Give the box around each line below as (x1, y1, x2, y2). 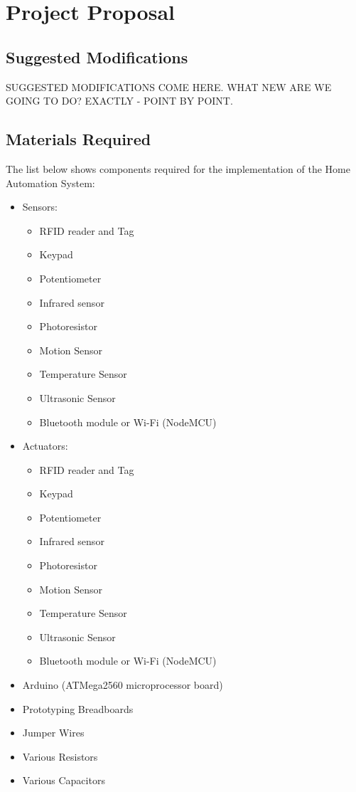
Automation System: (6, 175, 95, 190)
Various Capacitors (22, 773, 105, 788)
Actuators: (22, 438, 68, 453)
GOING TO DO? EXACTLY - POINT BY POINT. (6, 93, 233, 108)
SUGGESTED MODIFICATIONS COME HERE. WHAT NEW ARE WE (6, 79, 332, 94)
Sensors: (22, 199, 58, 214)
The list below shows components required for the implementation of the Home (6, 161, 350, 176)
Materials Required (6, 128, 151, 150)
